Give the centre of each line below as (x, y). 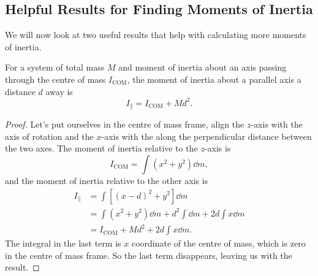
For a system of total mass (55, 67)
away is (59, 91)
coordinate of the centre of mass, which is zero (218, 243)
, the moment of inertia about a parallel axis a (214, 79)
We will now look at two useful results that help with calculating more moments (156, 35)
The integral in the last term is (63, 243)
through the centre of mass (55, 79)
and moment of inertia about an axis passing (203, 67)
